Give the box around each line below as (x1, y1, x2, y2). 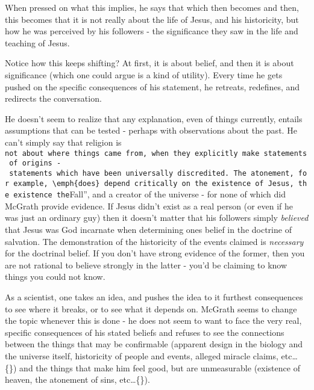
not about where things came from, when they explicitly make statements (5, 149, 307, 158)
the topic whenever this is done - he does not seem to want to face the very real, (5, 314, 302, 327)
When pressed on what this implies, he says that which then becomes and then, (5, 1, 299, 13)
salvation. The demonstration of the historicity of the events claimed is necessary (5, 235, 304, 247)
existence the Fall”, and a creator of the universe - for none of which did (13, 188, 286, 200)
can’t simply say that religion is (5, 135, 122, 148)
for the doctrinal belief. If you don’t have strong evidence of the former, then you (5, 247, 305, 259)
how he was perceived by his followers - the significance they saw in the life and (5, 25, 298, 37)
